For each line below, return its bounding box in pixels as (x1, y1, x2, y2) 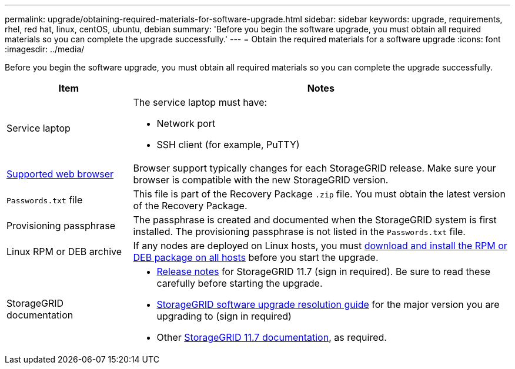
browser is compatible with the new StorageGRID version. (133, 174, 389, 186)
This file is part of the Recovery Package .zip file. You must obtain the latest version (133, 188, 506, 200)
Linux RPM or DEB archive (6, 246, 122, 257)
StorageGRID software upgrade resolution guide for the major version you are (156, 298, 500, 310)
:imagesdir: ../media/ (5, 44, 85, 54)
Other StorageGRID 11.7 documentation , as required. (156, 331, 387, 343)
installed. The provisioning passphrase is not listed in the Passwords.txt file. (133, 226, 466, 237)
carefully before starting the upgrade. (156, 277, 323, 289)
